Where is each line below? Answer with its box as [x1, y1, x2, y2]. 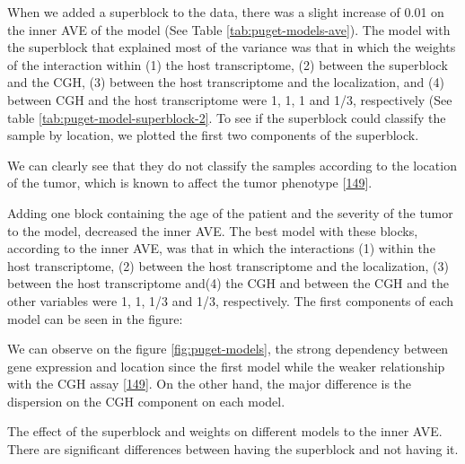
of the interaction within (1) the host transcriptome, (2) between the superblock [7, 55, 448, 74]
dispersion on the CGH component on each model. [7, 391, 285, 410]
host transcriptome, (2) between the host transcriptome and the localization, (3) [7, 256, 450, 275]
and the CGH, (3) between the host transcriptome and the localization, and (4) [7, 73, 444, 92]
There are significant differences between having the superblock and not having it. [7, 440, 459, 459]
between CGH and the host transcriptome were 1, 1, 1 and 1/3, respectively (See [7, 90, 452, 109]
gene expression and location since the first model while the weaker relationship [7, 356, 445, 375]
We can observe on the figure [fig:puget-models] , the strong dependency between [7, 339, 449, 358]
